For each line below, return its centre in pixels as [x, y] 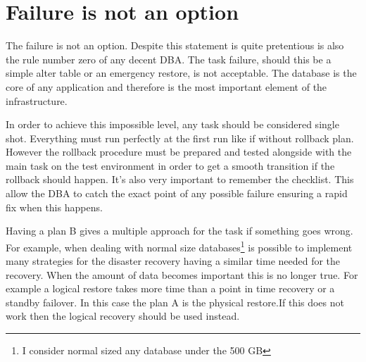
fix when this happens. [54, 207]
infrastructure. [37, 100]
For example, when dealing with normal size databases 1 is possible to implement [179, 246]
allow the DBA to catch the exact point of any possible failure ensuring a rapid [177, 193]
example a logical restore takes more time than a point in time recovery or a [170, 288]
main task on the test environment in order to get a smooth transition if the [170, 165]
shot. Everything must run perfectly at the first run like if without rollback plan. [180, 138]
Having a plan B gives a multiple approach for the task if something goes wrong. [179, 231]
